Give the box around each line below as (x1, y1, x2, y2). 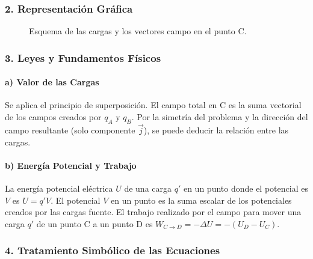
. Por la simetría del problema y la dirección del (131, 111, 308, 123)
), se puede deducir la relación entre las (143, 124, 289, 136)
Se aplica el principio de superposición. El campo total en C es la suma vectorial (5, 99, 302, 111)
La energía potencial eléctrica (5, 182, 113, 195)
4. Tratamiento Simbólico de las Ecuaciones (5, 243, 220, 258)
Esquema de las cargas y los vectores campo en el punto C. (29, 25, 247, 37)
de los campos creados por (5, 111, 102, 123)
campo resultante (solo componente (5, 124, 135, 136)
